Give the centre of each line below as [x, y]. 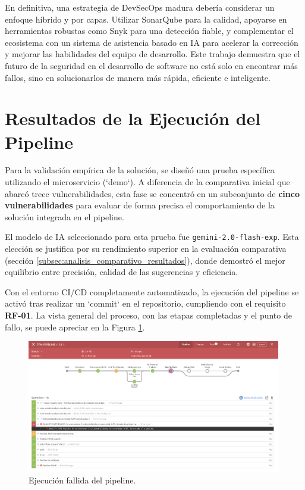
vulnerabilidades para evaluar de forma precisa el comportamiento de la [140, 205]
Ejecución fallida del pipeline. [82, 480]
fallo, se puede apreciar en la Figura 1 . [75, 327]
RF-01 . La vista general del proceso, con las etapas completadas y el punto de [148, 315]
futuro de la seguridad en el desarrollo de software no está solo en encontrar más [151, 65]
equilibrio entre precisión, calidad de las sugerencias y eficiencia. [122, 272]
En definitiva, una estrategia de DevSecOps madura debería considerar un [140, 7]
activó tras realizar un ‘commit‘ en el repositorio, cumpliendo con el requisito [145, 303]
